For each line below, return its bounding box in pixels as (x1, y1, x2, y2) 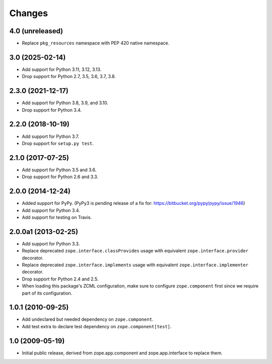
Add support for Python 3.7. (22, 133, 80, 139)
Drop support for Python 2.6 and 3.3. (22, 174, 98, 180)
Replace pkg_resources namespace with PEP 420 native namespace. (22, 40, 170, 46)
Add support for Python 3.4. (22, 207, 80, 213)
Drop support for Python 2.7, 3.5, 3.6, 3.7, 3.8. (22, 74, 116, 80)
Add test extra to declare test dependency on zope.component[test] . (22, 323, 172, 329)
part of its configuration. (22, 290, 73, 296)
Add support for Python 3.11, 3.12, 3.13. (22, 66, 102, 72)
